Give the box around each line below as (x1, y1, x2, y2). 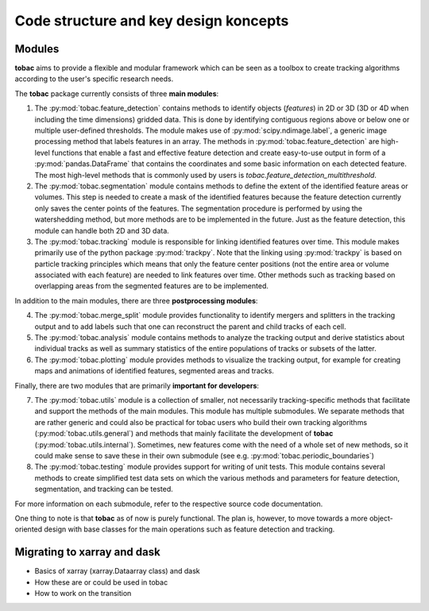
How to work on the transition (34, 588, 132, 597)
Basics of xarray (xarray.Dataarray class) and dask (34, 567, 200, 576)
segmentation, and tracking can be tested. (34, 485, 174, 494)
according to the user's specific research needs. (14, 74, 174, 83)
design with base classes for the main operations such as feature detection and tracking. (44, 524, 335, 534)
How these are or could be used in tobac (34, 577, 168, 587)
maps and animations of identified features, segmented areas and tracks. (34, 366, 274, 376)
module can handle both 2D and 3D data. (34, 226, 170, 235)
